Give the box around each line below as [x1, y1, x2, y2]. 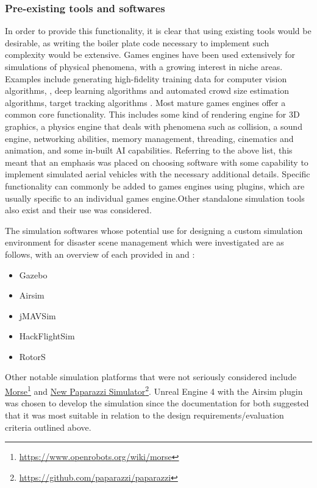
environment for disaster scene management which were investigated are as [5, 236, 284, 249]
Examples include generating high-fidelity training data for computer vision [5, 72, 287, 85]
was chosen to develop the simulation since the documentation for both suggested [5, 397, 309, 409]
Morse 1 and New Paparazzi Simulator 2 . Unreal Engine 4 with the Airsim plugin [5, 383, 303, 397]
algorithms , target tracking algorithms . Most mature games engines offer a [5, 96, 286, 108]
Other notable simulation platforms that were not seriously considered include [5, 370, 297, 383]
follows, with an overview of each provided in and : [5, 247, 195, 260]
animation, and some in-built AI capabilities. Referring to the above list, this [5, 144, 293, 157]
